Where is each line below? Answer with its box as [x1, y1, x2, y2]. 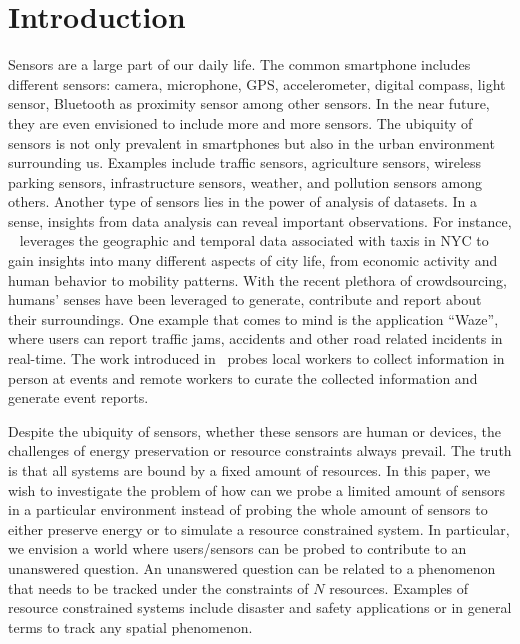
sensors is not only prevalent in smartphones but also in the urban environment [8, 132, 495, 153]
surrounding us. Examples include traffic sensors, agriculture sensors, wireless [8, 152, 482, 173]
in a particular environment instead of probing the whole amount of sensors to [8, 499, 488, 520]
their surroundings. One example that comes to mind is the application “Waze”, [8, 308, 499, 329]
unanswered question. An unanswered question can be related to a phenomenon [8, 557, 496, 578]
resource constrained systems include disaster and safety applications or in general [8, 597, 512, 618]
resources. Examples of [329, 577, 469, 598]
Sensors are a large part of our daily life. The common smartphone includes [8, 54, 471, 75]
